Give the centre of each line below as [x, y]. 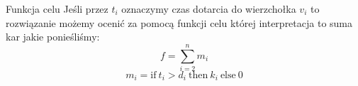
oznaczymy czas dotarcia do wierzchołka [209, 9]
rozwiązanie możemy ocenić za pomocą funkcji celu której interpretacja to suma [179, 22]
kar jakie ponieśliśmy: [53, 37]
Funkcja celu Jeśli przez [57, 9]
